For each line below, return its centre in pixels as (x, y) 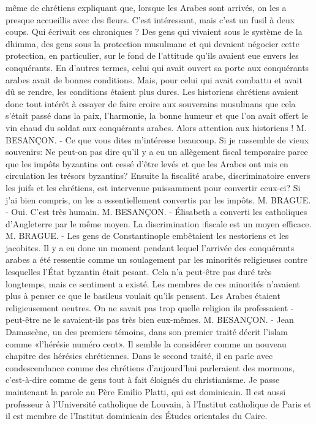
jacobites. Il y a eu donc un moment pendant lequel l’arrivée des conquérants (150, 247)
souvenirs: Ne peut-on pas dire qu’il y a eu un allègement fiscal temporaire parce (157, 152)
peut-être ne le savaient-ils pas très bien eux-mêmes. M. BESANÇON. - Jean (150, 320)
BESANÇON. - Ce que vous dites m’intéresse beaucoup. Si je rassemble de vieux (157, 139)
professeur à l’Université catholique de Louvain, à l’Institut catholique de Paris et (159, 403)
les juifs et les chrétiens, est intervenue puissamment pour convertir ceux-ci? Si (153, 187)
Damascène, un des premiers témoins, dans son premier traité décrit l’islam (147, 332)
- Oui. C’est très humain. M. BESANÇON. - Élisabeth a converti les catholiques (156, 212)
